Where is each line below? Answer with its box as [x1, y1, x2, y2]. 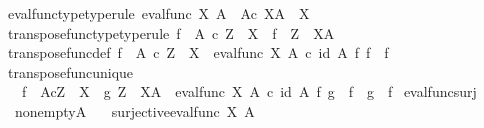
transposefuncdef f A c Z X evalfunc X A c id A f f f [7, 42, 389, 63]
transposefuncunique [7, 61, 134, 82]
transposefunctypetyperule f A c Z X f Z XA [7, 22, 335, 43]
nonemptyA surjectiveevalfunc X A [14, 100, 255, 121]
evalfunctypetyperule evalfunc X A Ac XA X [7, 3, 310, 23]
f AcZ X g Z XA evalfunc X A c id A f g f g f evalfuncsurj [21, 81, 477, 102]
